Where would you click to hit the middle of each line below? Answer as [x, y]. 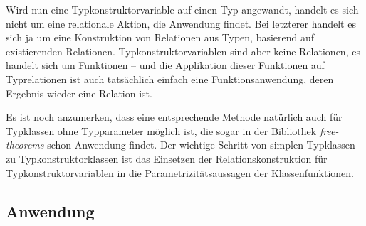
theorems [25, 145]
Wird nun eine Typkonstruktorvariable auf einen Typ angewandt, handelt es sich [182, 9]
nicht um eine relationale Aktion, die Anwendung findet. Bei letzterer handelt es [181, 23]
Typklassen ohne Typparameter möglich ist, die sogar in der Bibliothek [161, 130]
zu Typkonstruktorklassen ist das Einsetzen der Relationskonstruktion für [167, 158]
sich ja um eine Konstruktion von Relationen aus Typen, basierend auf [160, 37]
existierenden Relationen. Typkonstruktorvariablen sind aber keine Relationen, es [183, 51]
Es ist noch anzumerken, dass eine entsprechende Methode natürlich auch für [174, 117]
